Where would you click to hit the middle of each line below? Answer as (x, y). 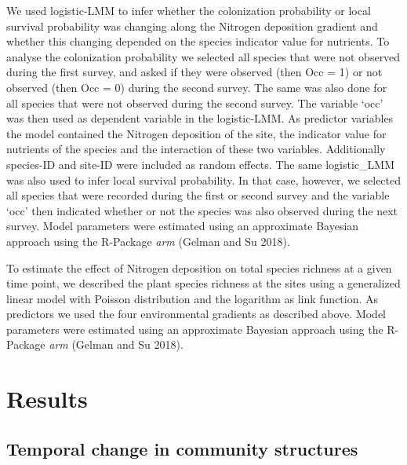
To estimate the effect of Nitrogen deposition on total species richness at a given (199, 267)
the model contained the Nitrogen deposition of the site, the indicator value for (196, 133)
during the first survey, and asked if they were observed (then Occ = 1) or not (194, 72)
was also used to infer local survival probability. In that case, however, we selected (204, 179)
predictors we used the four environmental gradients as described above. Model (196, 314)
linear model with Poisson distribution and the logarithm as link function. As (193, 298)
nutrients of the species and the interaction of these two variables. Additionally (196, 149)
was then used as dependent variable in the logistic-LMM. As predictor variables (200, 118)
